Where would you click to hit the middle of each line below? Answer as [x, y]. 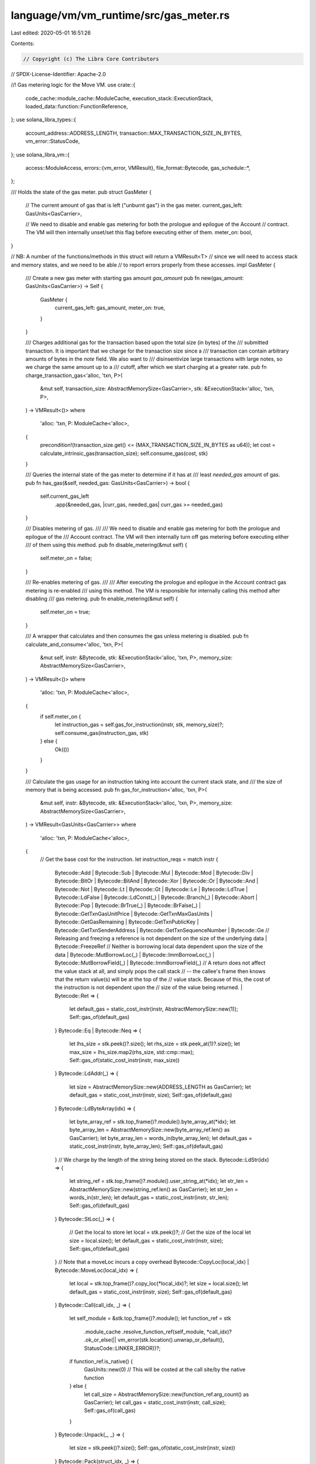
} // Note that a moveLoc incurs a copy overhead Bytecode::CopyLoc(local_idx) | [152, 1262]
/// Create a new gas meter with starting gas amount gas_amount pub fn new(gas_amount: [135, 278]
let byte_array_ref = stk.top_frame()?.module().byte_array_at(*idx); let [153, 1121]
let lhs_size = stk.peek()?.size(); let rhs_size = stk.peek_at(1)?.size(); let [155, 1044]
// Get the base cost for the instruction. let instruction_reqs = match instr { [129, 859]
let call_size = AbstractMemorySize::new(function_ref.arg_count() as [166, 1394]
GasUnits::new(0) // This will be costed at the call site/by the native [165, 1370]
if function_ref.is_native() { [101, 1361]
